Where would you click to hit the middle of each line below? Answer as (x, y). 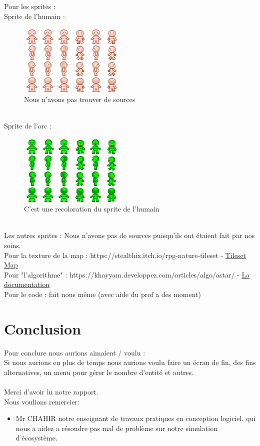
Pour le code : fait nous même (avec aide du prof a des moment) (102, 294)
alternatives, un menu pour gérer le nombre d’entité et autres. (99, 372)
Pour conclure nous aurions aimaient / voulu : (75, 352)
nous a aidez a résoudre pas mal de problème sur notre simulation (116, 428)
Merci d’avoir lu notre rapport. (51, 391)
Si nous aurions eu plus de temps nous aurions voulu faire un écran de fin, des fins (130, 362)
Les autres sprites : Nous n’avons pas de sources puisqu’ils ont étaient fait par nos (129, 235)
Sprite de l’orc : (28, 125)
